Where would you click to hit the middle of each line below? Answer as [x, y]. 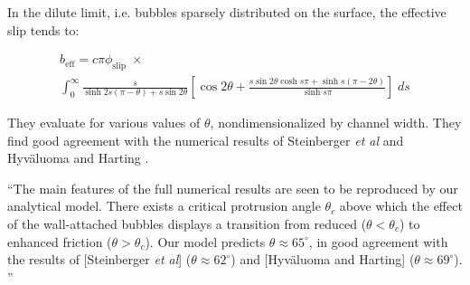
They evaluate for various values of [104, 123]
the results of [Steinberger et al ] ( [99, 259]
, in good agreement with [378, 241]
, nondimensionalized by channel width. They [336, 123]
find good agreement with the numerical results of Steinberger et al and [206, 140]
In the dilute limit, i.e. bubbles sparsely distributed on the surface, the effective [227, 12]
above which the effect [401, 206]
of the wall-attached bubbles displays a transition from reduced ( [187, 224]
